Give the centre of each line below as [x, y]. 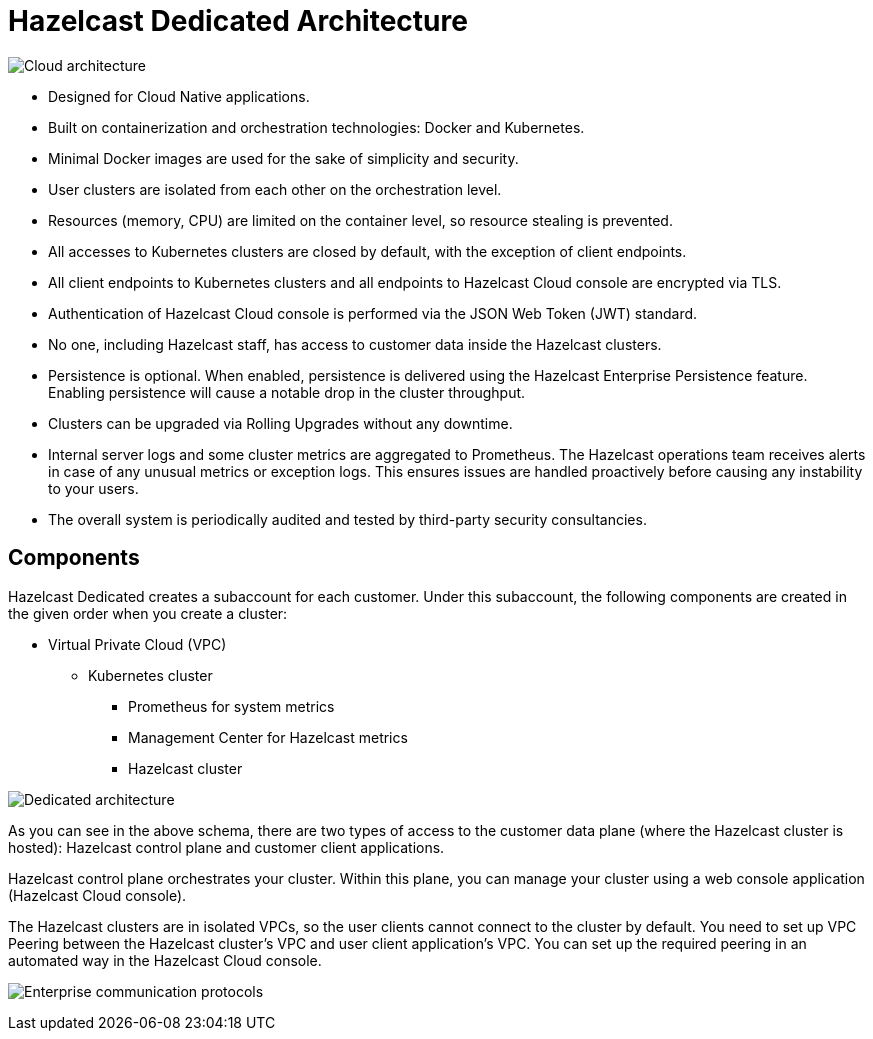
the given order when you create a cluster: [148, 613]
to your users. [93, 488]
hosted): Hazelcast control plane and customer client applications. [226, 847]
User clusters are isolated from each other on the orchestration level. [275, 189]
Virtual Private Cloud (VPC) [137, 644]
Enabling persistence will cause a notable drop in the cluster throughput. [287, 392]
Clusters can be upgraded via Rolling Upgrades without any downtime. [280, 423]
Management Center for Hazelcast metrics [268, 737]
